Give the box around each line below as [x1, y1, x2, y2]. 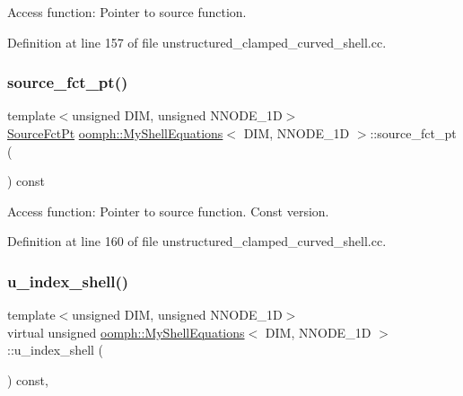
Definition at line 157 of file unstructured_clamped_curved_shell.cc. [7, 32, 387, 51]
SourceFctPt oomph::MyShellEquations [7, 124, 223, 142]
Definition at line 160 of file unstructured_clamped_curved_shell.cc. [7, 232, 387, 251]
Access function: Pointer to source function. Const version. [7, 201, 329, 220]
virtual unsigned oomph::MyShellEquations [7, 322, 245, 341]
